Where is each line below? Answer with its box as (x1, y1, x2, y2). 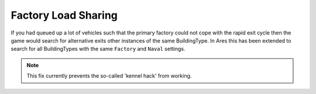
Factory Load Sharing (11, 9, 118, 22)
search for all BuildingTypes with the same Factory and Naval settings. (11, 46, 186, 53)
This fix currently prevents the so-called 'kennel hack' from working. (26, 72, 192, 79)
